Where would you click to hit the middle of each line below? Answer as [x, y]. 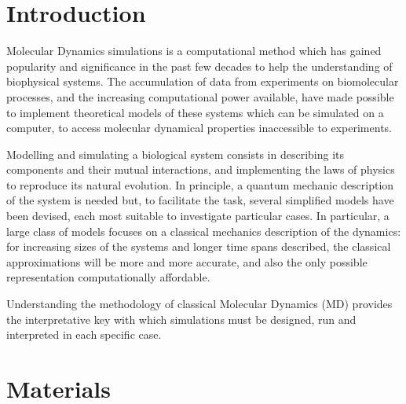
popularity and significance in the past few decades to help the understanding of [199, 66]
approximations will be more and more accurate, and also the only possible [187, 261]
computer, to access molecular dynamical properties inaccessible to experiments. [199, 128]
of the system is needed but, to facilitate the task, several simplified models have [200, 200]
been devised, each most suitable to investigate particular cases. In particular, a [198, 216]
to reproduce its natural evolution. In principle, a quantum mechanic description [200, 184]
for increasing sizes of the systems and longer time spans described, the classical [199, 246]
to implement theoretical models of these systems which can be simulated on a [195, 112]
